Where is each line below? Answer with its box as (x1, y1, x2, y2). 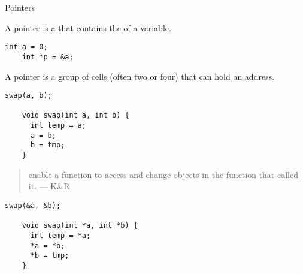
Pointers (5, 1, 35, 13)
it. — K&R (28, 180, 70, 192)
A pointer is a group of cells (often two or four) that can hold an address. (5, 70, 275, 82)
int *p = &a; (22, 52, 74, 61)
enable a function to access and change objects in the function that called (28, 168, 298, 180)
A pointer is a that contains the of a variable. (5, 21, 171, 34)
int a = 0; (5, 43, 48, 52)
